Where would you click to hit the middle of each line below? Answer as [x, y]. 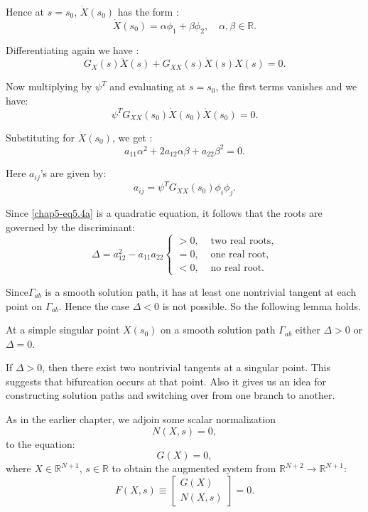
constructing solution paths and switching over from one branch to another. [171, 395]
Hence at [25, 11]
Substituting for [40, 137]
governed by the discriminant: [71, 226]
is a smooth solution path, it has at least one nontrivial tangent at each [201, 291]
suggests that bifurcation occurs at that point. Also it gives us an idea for [166, 381]
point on [24, 305]
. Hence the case [94, 305]
